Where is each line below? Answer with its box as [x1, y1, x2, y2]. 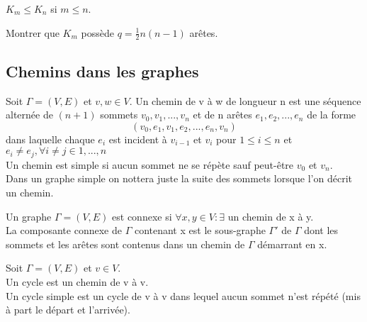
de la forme [307, 107, 356, 122]
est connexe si [112, 209, 172, 223]
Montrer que [6, 25, 60, 40]
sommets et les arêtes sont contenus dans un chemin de [6, 236, 245, 251]
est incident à [108, 131, 167, 146]
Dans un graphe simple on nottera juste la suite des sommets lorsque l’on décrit [6, 171, 352, 186]
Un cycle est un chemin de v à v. [6, 274, 149, 289]
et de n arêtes [193, 107, 252, 122]
